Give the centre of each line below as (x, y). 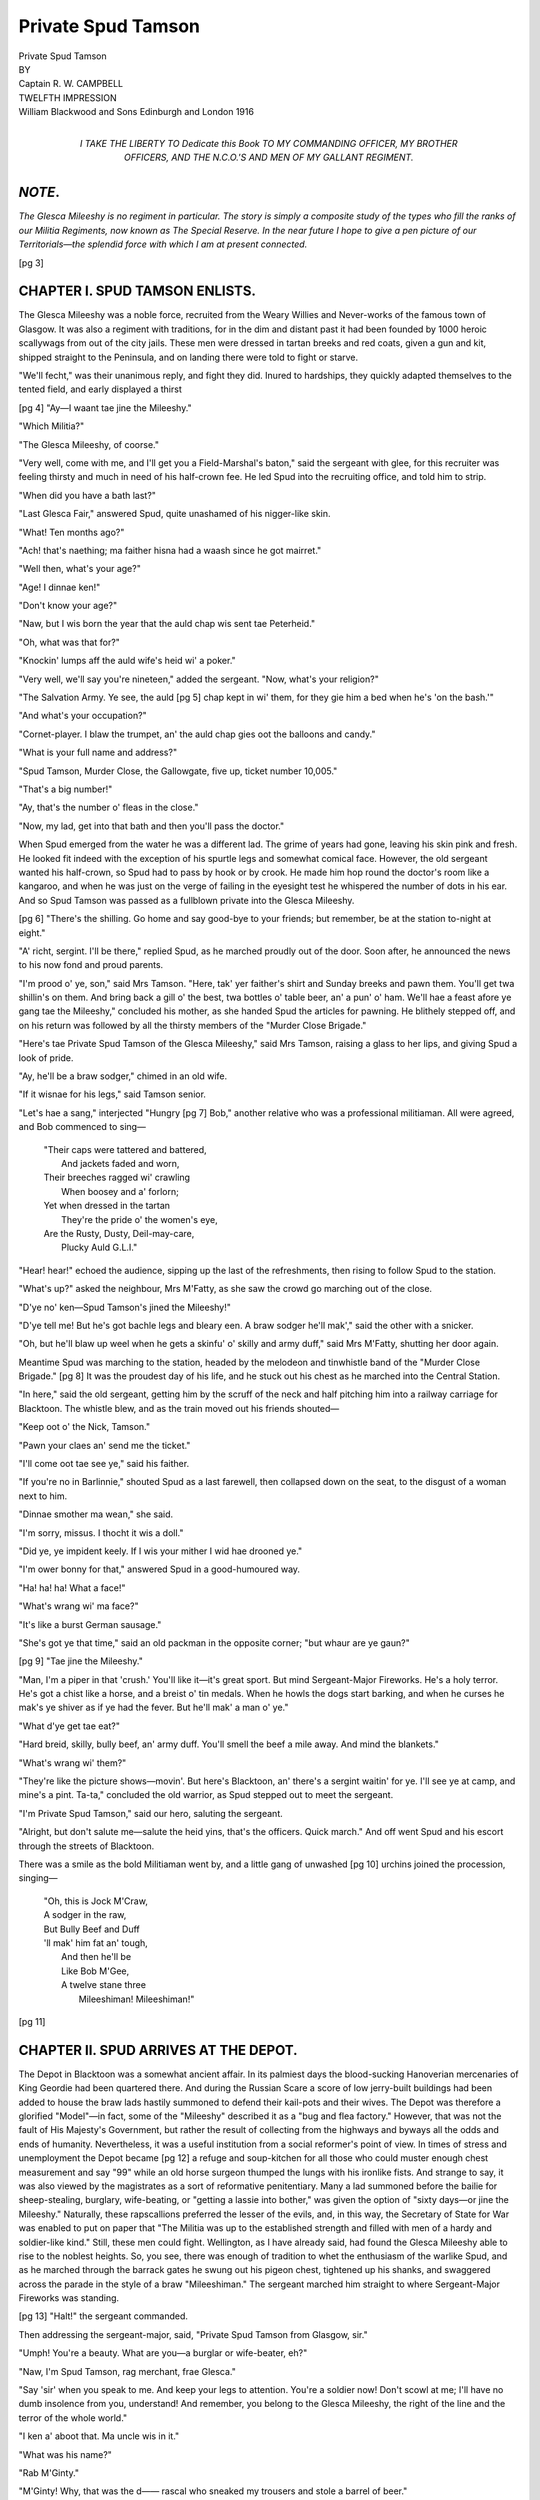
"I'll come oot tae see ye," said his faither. (104, 1464)
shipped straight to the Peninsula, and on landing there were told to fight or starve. (188, 357)
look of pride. (46, 1057)
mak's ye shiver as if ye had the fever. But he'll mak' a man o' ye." (153, 1707)
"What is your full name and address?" (98, 752)
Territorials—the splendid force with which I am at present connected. (163, 244)
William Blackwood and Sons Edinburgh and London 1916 (136, 112)
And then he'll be (96, 1957)
